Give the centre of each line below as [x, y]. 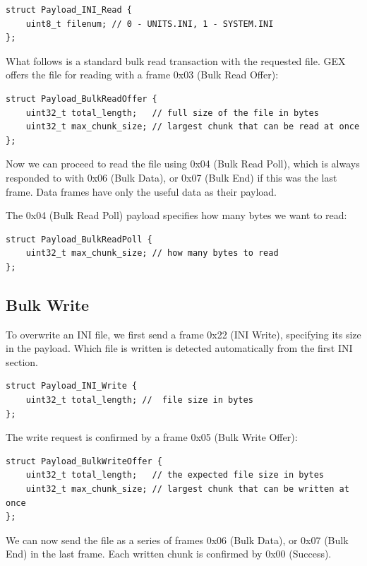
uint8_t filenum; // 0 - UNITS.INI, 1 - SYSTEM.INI [150, 24]
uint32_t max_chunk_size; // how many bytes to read [152, 253]
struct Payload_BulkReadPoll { [79, 239]
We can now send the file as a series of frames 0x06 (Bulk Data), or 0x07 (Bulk [177, 540]
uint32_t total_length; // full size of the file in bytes [172, 113]
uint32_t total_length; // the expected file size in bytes [175, 475]
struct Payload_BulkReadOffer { [82, 99]
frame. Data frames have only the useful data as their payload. [141, 191]
